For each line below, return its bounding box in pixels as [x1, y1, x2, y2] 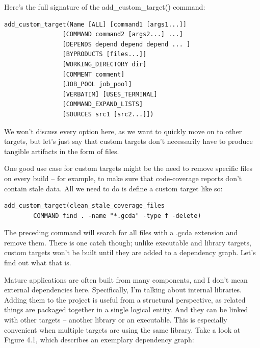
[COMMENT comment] [62, 70, 125, 78]
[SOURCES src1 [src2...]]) [62, 110, 154, 118]
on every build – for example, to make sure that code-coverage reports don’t [4, 172, 242, 183]
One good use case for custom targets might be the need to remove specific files [4, 163, 252, 173]
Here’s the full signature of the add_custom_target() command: [4, 2, 205, 12]
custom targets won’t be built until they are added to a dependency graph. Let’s [4, 247, 256, 258]
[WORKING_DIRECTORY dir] [62, 60, 147, 68]
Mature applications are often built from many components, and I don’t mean [4, 274, 248, 285]
